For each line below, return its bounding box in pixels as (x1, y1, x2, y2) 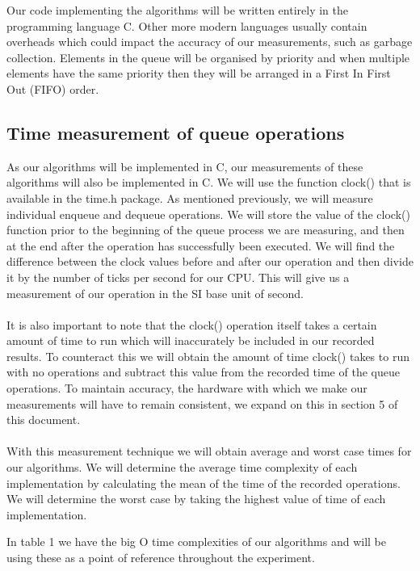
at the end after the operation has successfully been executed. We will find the (6, 237, 395, 254)
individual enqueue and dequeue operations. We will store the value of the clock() (6, 205, 410, 222)
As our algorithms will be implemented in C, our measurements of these (6, 157, 363, 174)
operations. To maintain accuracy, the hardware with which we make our (6, 380, 367, 397)
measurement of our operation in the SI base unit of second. (6, 284, 304, 301)
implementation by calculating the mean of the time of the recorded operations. (6, 474, 401, 491)
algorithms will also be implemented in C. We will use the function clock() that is (6, 174, 411, 191)
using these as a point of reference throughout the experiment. (6, 549, 315, 566)
